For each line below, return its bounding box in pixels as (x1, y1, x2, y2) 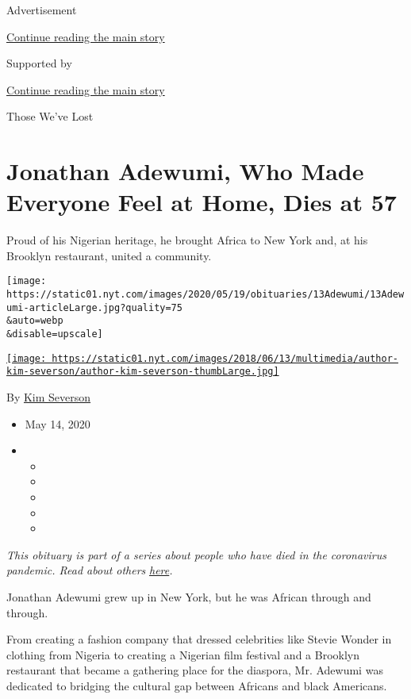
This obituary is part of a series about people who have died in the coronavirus (6, 546, 386, 563)
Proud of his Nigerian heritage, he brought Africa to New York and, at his (6, 232, 368, 248)
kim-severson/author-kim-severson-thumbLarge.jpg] (6, 366, 279, 378)
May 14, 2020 (25, 415, 90, 432)
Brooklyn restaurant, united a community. (6, 247, 212, 263)
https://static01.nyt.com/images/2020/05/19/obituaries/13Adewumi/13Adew (6, 289, 405, 301)
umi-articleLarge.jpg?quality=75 (6, 301, 182, 313)
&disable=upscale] (6, 328, 103, 340)
